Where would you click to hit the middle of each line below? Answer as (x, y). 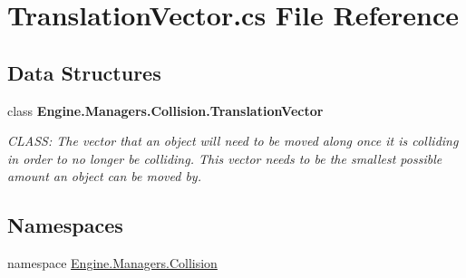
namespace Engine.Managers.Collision (112, 263)
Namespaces (65, 225)
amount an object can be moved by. (104, 176)
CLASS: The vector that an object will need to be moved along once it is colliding (233, 141)
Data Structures (84, 72)
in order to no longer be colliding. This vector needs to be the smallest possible (225, 158)
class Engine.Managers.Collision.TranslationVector (165, 110)
